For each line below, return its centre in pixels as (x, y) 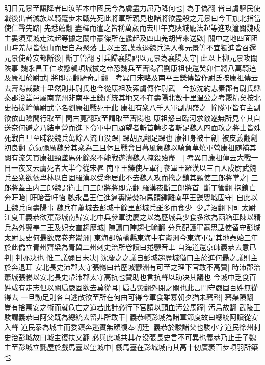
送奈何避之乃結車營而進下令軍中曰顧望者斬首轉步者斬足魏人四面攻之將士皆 (129, 128)
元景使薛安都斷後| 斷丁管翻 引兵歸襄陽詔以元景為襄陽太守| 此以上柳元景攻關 (131, 57)
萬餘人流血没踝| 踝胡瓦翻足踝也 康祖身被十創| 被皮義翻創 (163, 137)
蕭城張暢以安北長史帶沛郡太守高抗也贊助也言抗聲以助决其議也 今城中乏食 (127, 277)
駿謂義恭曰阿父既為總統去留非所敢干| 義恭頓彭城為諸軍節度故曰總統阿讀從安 (131, 317)
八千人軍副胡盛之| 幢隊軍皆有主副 (205, 107)
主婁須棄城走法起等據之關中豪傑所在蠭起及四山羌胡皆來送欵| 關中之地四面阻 (131, 37)
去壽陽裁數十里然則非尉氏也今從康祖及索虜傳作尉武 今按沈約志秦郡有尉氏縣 (132, 87)
